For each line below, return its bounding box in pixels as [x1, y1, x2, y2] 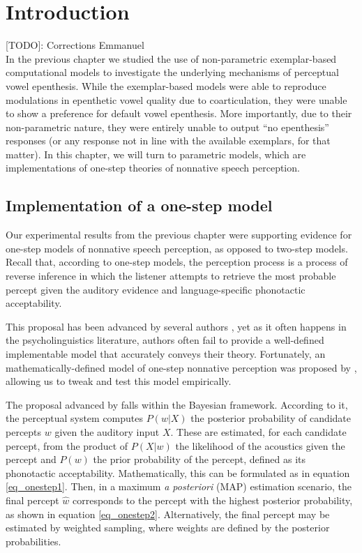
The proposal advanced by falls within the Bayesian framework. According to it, [6, 397, 348, 411]
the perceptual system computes [6, 411, 144, 425]
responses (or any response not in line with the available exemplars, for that [6, 133, 331, 148]
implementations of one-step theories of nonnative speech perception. [6, 160, 300, 175]
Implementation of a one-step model [6, 195, 273, 216]
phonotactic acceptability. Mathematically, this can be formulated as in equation [6, 465, 350, 480]
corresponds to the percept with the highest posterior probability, [73, 492, 353, 507]
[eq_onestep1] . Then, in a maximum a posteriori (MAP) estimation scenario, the [6, 479, 352, 494]
